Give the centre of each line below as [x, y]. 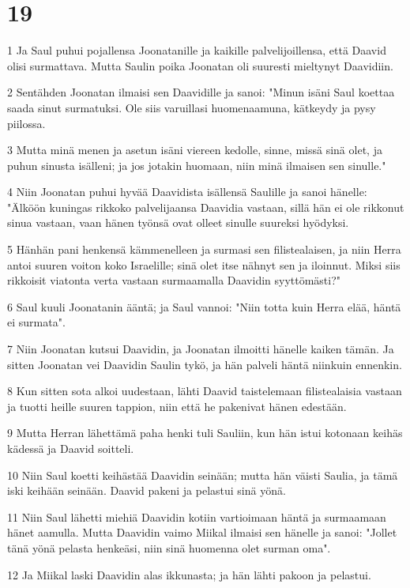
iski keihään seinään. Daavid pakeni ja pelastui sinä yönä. [147, 490]
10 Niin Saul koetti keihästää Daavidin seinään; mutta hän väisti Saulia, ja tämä [203, 475]
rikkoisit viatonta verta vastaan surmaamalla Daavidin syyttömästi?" [174, 280]
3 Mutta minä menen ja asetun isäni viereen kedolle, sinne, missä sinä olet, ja [195, 150]
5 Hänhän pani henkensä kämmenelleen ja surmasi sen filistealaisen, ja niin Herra [204, 249]
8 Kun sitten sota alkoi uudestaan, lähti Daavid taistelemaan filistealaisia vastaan [205, 391]
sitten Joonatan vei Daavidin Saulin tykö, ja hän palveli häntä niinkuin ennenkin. [205, 364]
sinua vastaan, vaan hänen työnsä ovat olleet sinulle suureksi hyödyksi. [178, 222]
